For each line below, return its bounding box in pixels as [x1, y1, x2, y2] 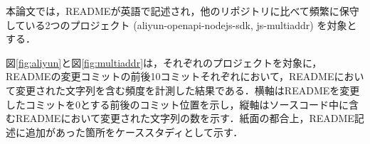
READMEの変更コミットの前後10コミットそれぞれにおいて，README [6, 69, 334, 84]
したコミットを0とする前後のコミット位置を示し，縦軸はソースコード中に [6, 96, 349, 111]
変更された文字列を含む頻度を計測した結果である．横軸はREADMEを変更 [15, 82, 360, 97]
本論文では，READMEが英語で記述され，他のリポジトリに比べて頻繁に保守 [6, 4, 359, 18]
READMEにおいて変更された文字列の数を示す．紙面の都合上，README [15, 111, 354, 126]
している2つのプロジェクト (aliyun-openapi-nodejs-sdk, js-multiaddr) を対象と [6, 17, 357, 32]
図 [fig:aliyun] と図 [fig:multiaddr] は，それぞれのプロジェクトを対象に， [6, 55, 322, 70]
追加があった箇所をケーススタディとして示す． [25, 124, 243, 139]
